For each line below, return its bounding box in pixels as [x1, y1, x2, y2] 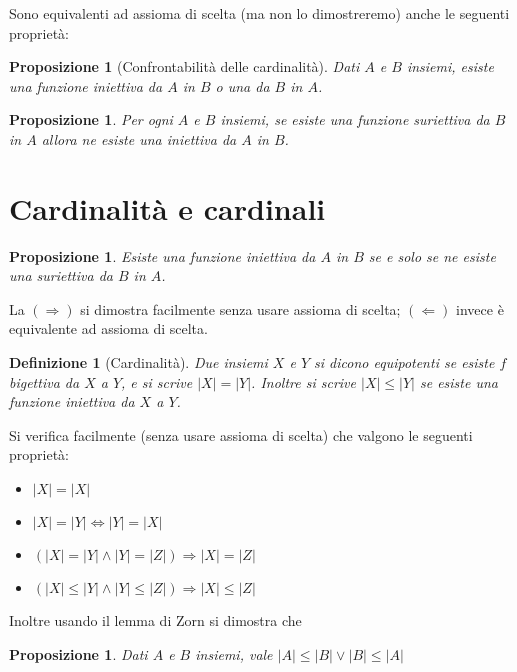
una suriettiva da [9, 265, 113, 286]
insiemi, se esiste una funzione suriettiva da [220, 109, 490, 130]
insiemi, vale [195, 643, 273, 664]
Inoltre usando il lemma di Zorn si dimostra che [9, 610, 302, 631]
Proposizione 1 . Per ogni [9, 109, 173, 130]
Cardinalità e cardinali [9, 187, 326, 228]
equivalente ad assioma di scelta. [9, 318, 208, 339]
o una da [215, 75, 270, 96]
